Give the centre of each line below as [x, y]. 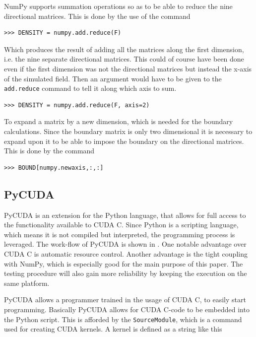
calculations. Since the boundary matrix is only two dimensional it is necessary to [128, 131]
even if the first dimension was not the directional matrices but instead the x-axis [128, 68]
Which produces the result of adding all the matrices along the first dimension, [124, 49]
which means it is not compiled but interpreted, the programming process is [120, 234]
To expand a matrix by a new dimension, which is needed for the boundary [119, 121]
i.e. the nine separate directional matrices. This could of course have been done [124, 59]
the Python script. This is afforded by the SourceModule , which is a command [123, 319]
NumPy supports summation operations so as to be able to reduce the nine [118, 6]
